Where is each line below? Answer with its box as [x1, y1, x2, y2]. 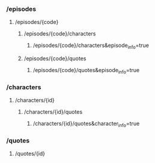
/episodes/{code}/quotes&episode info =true [32, 67, 140, 75]
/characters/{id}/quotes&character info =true [32, 120, 140, 128]
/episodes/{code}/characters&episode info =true [32, 42, 149, 51]
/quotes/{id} [14, 150, 46, 158]
